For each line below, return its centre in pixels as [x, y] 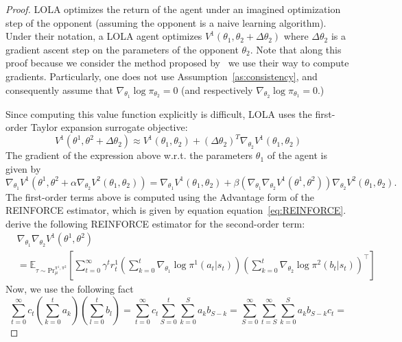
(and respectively [217, 89]
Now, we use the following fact [70, 289]
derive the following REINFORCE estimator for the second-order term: [155, 223]
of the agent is [297, 155]
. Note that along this [296, 49]
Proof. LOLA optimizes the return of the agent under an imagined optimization [173, 9]
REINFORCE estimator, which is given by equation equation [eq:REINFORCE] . [176, 210]
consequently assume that [59, 89]
